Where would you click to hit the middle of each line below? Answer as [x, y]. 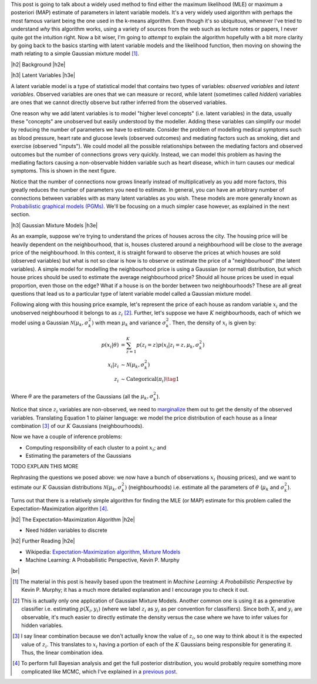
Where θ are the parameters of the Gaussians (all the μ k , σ [82, 397]
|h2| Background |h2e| [38, 64]
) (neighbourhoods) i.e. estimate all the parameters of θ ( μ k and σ [205, 488]
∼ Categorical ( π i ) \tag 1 [150, 380]
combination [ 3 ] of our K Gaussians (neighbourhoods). [77, 425]
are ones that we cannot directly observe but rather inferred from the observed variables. [119, 102]
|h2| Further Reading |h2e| [43, 541]
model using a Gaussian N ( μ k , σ [50, 323]
